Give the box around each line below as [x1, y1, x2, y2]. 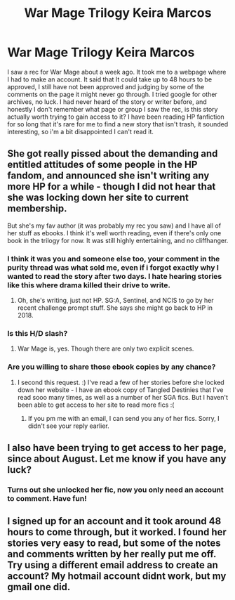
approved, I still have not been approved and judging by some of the [7, 82, 205, 91]
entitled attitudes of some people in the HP [7, 159, 198, 171]
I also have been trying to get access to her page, [7, 442, 227, 454]
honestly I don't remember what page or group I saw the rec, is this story [7, 105, 218, 113]
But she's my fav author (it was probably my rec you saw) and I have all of [7, 221, 222, 230]
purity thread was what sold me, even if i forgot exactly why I [7, 262, 220, 272]
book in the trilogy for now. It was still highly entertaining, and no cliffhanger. [7, 236, 229, 244]
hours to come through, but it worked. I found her [7, 526, 227, 538]
